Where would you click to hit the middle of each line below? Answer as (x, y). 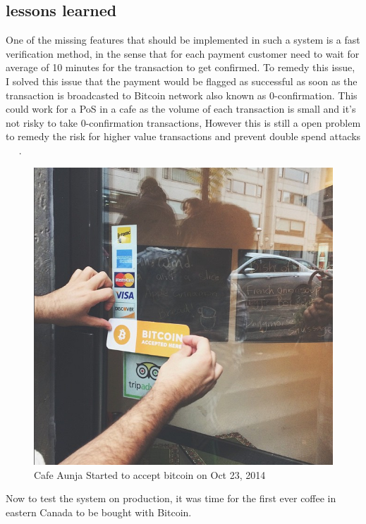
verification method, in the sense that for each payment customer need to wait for (183, 53)
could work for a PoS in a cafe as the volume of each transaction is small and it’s (181, 109)
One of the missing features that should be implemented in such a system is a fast (183, 40)
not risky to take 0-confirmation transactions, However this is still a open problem (183, 122)
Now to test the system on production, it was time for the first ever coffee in (171, 498)
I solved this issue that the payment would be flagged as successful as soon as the (182, 81)
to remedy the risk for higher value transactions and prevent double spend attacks (183, 136)
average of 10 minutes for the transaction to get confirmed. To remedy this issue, (181, 67)
